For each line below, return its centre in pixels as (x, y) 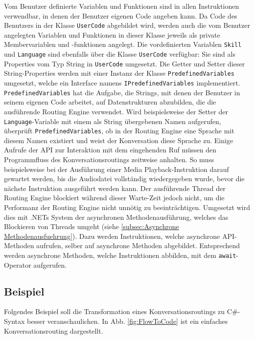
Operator (18, 265)
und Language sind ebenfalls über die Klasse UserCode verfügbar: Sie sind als (120, 54)
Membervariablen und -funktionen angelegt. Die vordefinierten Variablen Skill (123, 44)
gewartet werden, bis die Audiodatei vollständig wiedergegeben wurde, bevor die (124, 179)
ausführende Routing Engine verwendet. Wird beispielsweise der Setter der (116, 111)
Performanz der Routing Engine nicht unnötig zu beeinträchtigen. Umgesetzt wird (127, 207)
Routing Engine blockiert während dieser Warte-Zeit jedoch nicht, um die (114, 198)
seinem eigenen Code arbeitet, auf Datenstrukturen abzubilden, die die (110, 102)
